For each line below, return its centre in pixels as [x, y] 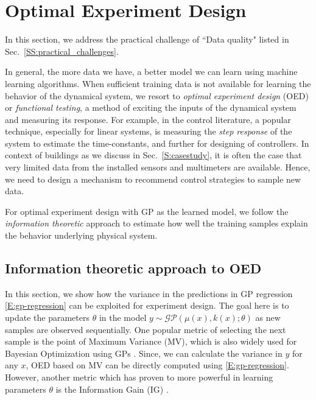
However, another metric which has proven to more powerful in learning [139, 377]
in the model [123, 318]
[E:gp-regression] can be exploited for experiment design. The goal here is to [147, 305]
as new [268, 318]
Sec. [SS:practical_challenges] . [62, 51]
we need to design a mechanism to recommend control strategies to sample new [153, 179]
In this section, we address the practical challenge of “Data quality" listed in [147, 39]
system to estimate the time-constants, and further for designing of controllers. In [157, 143]
